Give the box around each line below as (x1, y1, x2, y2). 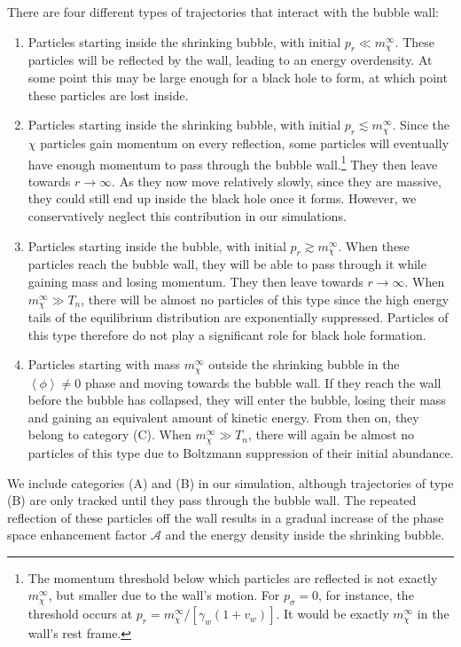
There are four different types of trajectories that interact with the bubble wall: (7, 3, 439, 20)
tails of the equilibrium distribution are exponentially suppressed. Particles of (27, 308, 449, 327)
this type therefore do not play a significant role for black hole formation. (27, 325, 426, 343)
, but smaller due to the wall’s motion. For (48, 586, 280, 604)
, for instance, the (318, 586, 414, 604)
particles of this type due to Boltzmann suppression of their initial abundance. (27, 443, 454, 462)
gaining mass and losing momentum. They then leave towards (27, 272, 363, 290)
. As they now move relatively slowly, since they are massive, (112, 171, 441, 190)
